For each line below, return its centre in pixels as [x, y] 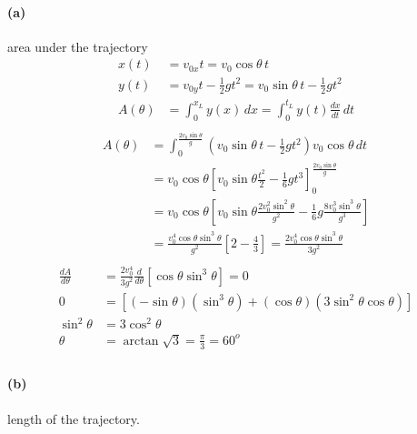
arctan [141, 341]
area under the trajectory [78, 46]
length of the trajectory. [74, 418]
